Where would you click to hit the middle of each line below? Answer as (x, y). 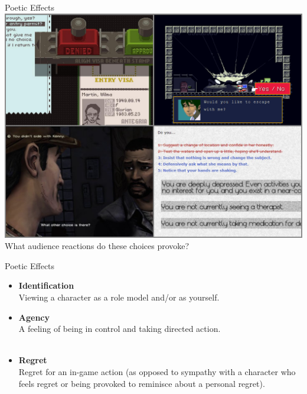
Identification (46, 285)
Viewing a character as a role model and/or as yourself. (119, 297)
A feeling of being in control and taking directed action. (120, 329)
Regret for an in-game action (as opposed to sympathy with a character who (157, 371)
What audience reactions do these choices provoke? (97, 246)
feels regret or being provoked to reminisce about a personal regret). (142, 383)
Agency (34, 317)
